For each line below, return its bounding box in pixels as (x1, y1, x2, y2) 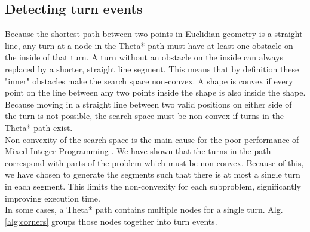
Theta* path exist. (5, 121, 73, 133)
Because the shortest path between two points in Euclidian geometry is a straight (5, 28, 303, 40)
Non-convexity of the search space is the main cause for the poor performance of (5, 133, 299, 145)
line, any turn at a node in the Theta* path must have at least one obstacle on (5, 39, 293, 51)
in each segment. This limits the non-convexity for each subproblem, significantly (5, 179, 301, 192)
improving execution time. (5, 191, 100, 204)
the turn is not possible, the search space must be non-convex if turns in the (5, 109, 284, 122)
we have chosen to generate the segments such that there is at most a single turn (5, 168, 300, 181)
